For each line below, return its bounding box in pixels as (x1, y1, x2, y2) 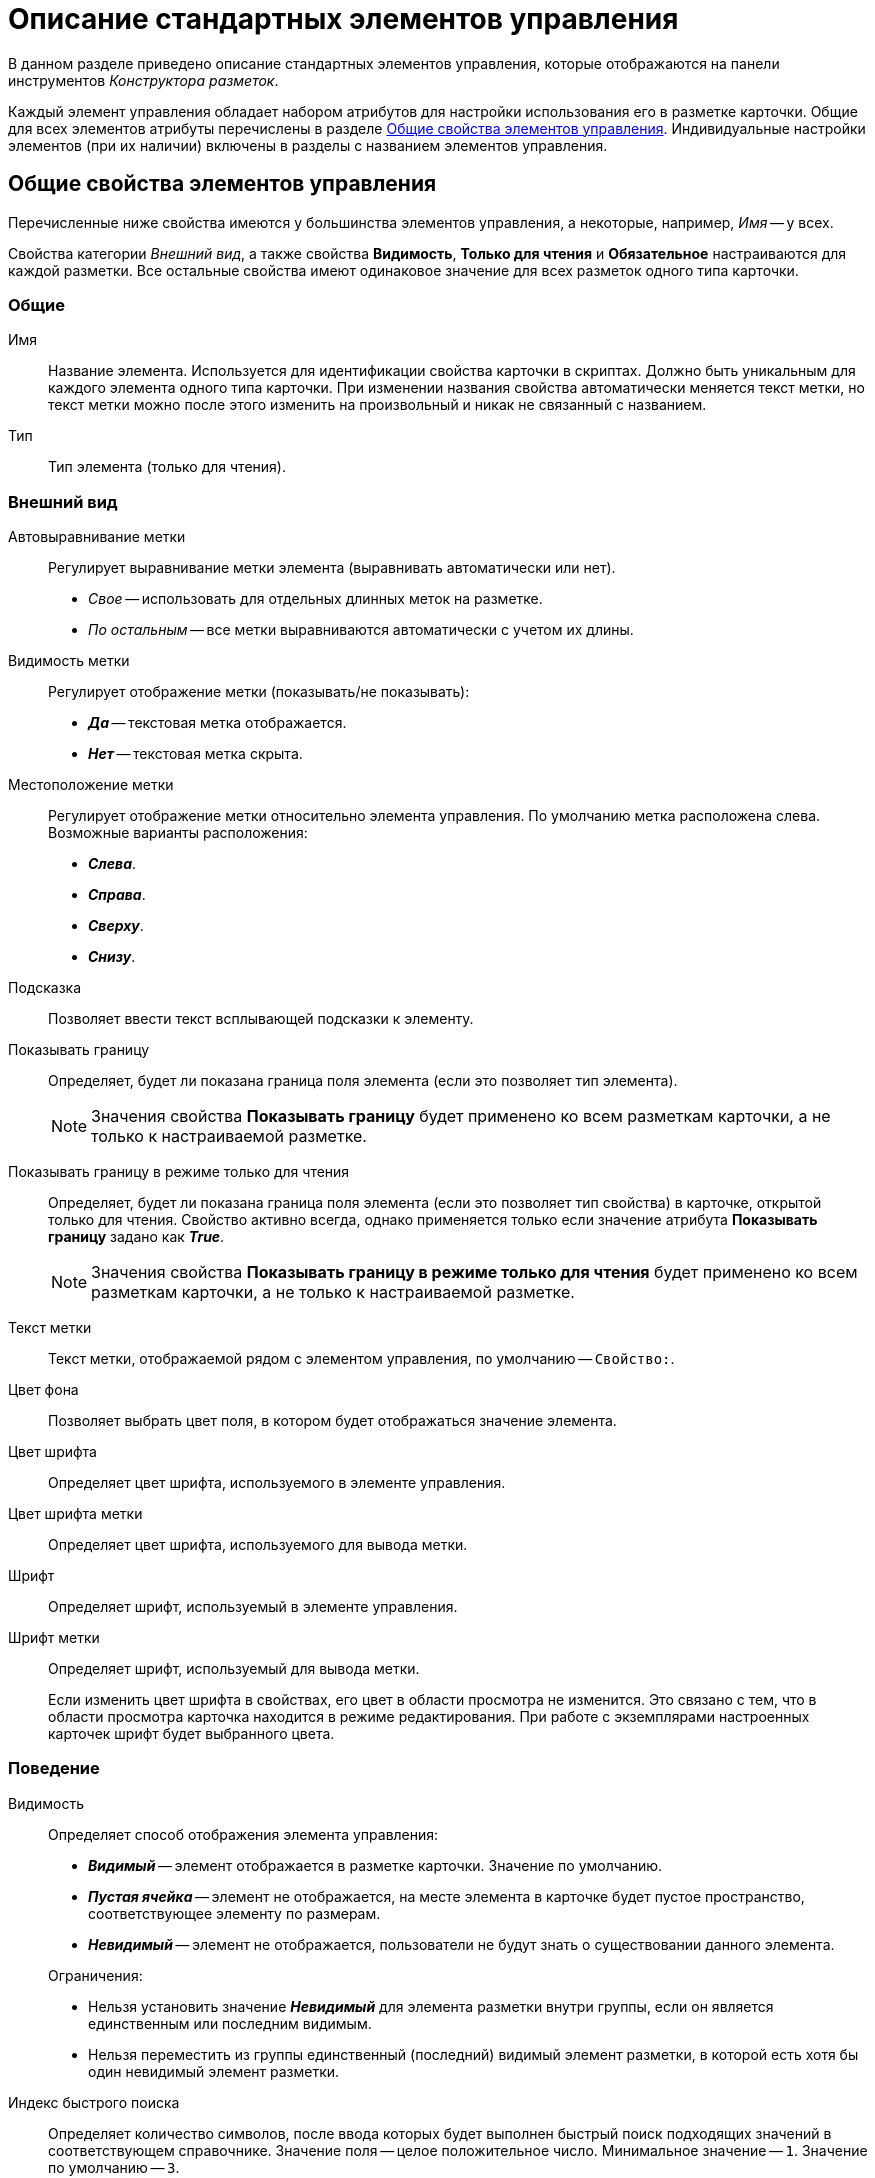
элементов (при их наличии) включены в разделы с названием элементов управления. (8, 136, 608, 154)
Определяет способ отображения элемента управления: (48, 1825, 439, 1843)
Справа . (88, 886, 146, 904)
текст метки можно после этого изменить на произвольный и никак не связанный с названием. (48, 396, 707, 414)
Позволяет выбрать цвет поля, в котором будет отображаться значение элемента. (48, 1412, 617, 1430)
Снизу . (88, 948, 136, 966)
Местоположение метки (8, 776, 174, 794)
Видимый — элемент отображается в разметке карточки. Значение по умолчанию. (88, 1856, 663, 1874)
